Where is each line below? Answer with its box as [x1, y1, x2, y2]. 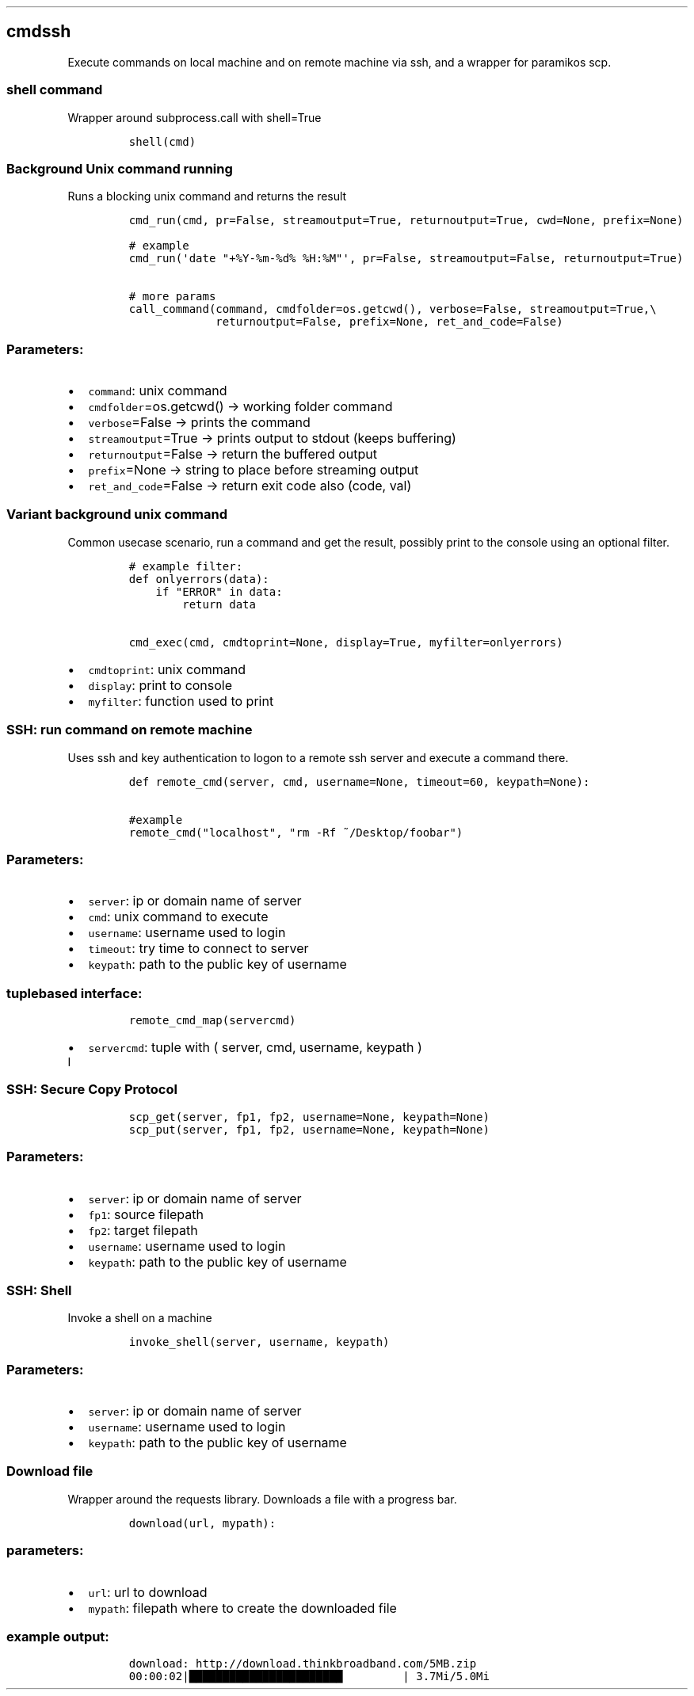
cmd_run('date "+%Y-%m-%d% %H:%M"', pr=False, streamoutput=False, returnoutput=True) [128, 252, 684, 265]
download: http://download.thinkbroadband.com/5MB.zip [128, 1657, 477, 1671]
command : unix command [88, 383, 227, 399]
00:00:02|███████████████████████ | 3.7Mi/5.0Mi [128, 1670, 490, 1683]
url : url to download [88, 1584, 208, 1600]
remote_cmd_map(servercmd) [128, 1014, 296, 1027]
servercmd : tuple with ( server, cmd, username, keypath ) [88, 1039, 422, 1056]
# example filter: [128, 559, 243, 573]
